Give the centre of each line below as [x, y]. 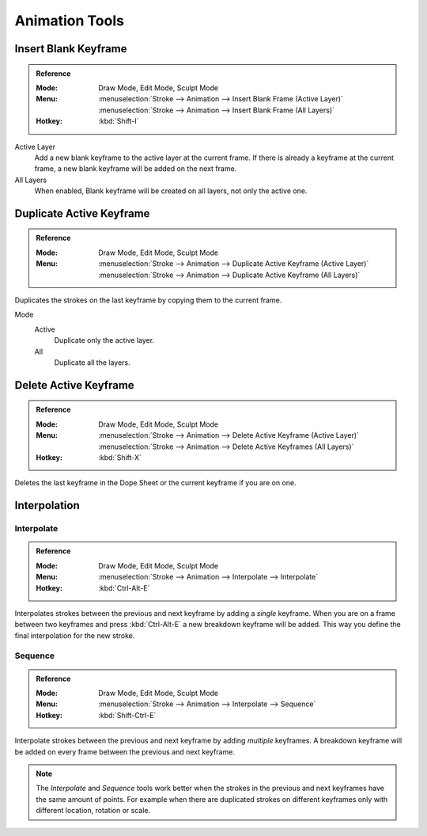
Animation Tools [69, 21]
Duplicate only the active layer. [104, 340]
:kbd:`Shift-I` [119, 121]
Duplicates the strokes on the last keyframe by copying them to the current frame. [148, 300]
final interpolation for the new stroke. [75, 635]
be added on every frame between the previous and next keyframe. [125, 751]
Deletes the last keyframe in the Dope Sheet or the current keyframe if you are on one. [155, 483]
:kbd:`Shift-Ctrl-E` [127, 715]
